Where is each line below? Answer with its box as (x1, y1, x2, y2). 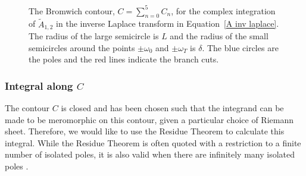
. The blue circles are (202, 41, 279, 54)
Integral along (5, 78, 73, 93)
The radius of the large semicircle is (29, 29, 159, 42)
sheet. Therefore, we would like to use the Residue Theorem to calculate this (5, 125, 285, 137)
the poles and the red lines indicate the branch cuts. (29, 53, 219, 65)
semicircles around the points (29, 41, 135, 54)
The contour (5, 101, 50, 114)
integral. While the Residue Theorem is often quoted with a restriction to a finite (5, 136, 301, 149)
